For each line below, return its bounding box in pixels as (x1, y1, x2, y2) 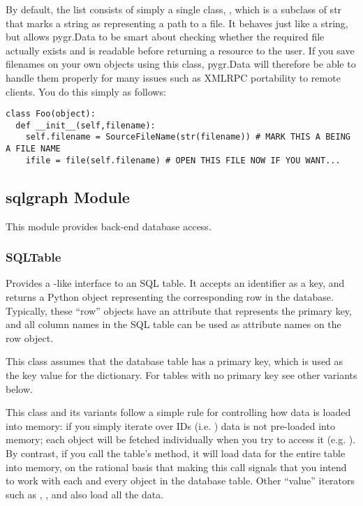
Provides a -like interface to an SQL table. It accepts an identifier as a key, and (6, 276, 345, 290)
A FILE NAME (6, 144, 61, 154)
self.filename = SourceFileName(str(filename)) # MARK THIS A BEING (25, 132, 350, 142)
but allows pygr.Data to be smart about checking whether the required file (6, 29, 325, 44)
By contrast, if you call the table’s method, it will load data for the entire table (6, 445, 346, 460)
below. (6, 381, 33, 396)
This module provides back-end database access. (6, 218, 212, 233)
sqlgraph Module (6, 186, 130, 207)
